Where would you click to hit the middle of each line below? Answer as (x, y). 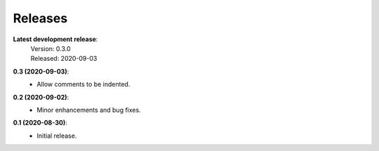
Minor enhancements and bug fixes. (89, 110)
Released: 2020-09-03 (64, 59)
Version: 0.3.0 (51, 48)
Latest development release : (55, 39)
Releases (40, 18)
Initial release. (57, 136)
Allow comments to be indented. (84, 85)
